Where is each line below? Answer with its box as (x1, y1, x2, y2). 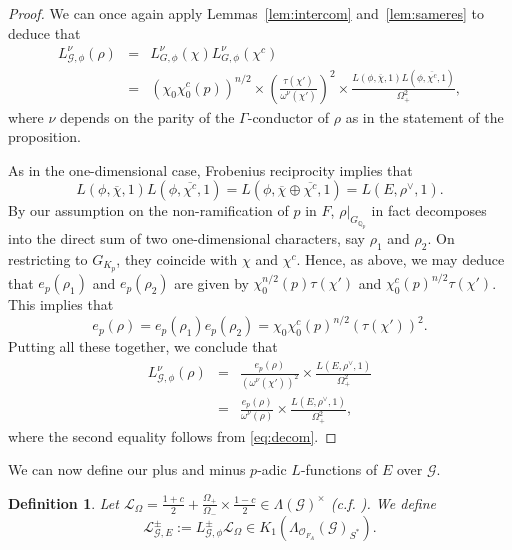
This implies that (8, 294, 114, 315)
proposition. (8, 126, 81, 147)
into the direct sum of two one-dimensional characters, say (8, 227, 365, 248)
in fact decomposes (371, 200, 487, 221)
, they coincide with (116, 248, 238, 269)
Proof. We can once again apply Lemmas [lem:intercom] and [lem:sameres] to (8, 3, 485, 23)
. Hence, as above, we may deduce (296, 248, 505, 269)
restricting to (8, 248, 88, 269)
